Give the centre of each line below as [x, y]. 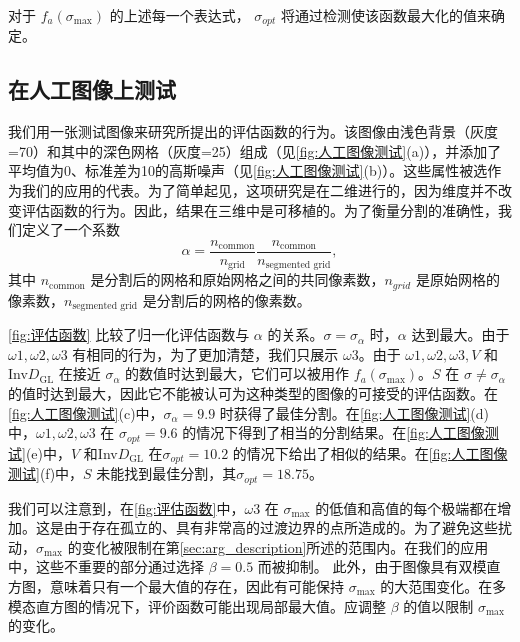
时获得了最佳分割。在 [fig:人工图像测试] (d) [354, 412]
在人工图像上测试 [92, 89]
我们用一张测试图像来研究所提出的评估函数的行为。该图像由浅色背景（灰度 [253, 131]
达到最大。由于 [460, 334]
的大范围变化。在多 [443, 585]
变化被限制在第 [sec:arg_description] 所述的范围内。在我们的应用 [285, 546]
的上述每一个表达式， [179, 15]
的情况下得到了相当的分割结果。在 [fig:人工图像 [333, 432]
